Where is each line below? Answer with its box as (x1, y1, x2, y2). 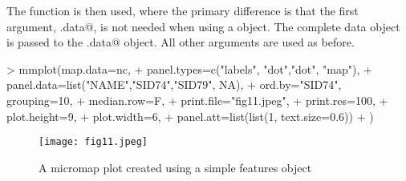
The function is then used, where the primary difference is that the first (6, 2, 359, 18)
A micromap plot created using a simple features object (39, 159, 312, 175)
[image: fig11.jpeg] (39, 136, 148, 148)
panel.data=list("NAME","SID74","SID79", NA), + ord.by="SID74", (6, 76, 342, 93)
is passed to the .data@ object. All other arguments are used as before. (6, 34, 355, 50)
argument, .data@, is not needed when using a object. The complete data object (6, 18, 400, 34)
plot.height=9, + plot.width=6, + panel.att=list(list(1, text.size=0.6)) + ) (6, 107, 374, 124)
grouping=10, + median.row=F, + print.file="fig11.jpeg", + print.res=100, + (6, 91, 388, 108)
